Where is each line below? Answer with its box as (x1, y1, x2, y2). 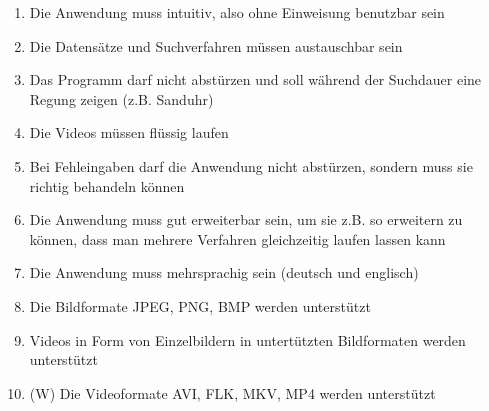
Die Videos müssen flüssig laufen (29, 122, 229, 143)
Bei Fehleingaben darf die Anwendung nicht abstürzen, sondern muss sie (29, 155, 473, 176)
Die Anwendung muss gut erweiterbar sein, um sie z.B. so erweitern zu (29, 209, 463, 230)
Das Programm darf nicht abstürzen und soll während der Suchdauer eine (29, 69, 482, 90)
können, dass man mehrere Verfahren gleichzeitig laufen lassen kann (29, 228, 446, 249)
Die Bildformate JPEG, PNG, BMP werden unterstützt (29, 295, 371, 316)
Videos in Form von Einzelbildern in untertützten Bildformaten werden (29, 329, 466, 350)
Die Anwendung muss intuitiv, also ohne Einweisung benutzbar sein (29, 2, 445, 22)
